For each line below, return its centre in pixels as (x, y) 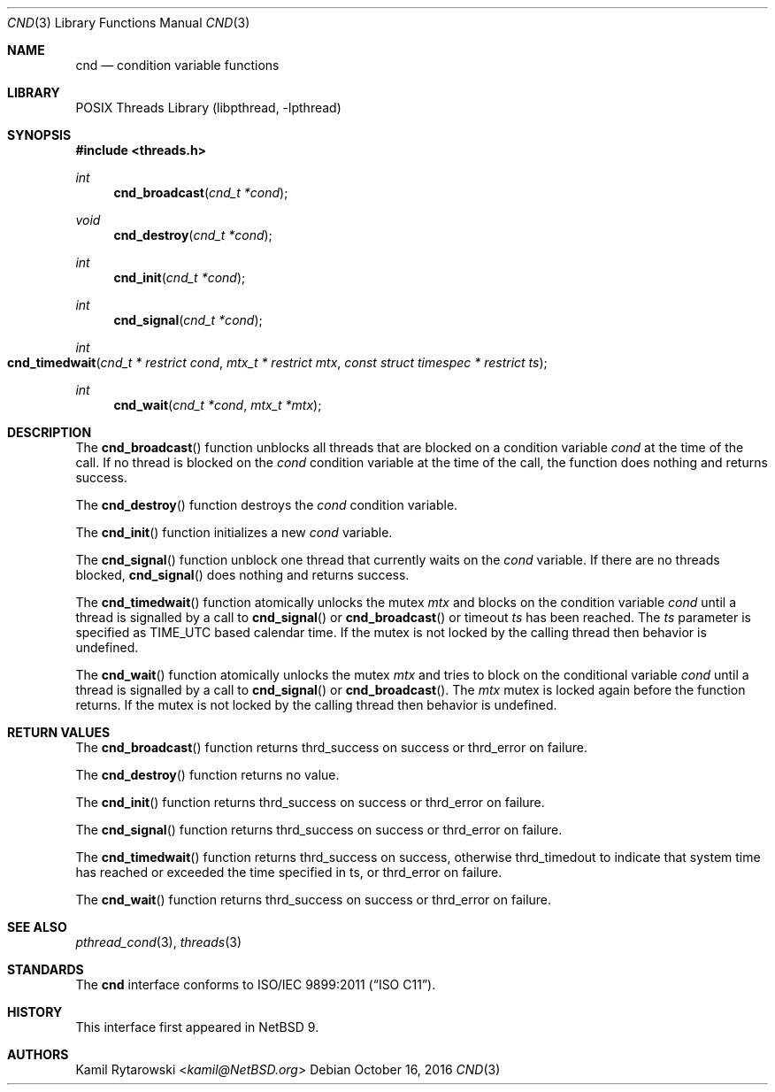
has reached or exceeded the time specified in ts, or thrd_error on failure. (289, 872)
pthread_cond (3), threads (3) (159, 942)
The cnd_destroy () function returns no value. (207, 775)
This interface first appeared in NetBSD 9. (197, 1027)
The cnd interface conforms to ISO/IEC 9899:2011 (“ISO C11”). (256, 984)
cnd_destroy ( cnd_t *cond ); (193, 235)
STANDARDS (46, 969)
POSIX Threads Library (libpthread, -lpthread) (208, 108)
